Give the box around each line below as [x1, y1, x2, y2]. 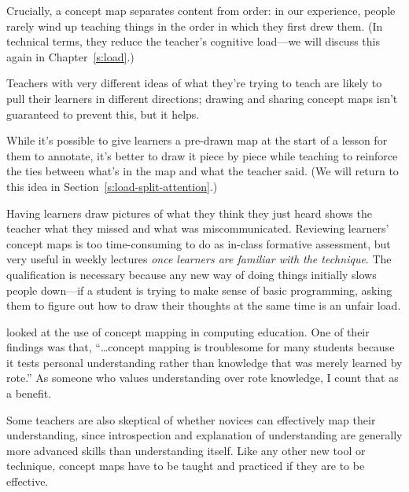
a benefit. [6, 385, 52, 402]
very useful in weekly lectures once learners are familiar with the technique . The [6, 251, 392, 267]
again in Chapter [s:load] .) [6, 48, 134, 64]
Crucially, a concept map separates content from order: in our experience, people [6, 2, 396, 18]
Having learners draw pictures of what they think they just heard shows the [6, 204, 372, 221]
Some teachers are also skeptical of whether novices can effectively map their [6, 411, 376, 428]
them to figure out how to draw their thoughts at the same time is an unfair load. [6, 297, 401, 314]
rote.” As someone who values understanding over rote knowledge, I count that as [6, 369, 399, 386]
